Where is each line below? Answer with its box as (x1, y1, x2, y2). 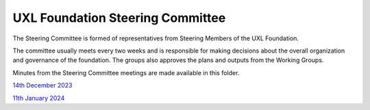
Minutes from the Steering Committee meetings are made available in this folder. (12, 68, 240, 77)
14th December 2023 (12, 81, 73, 90)
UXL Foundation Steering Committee (12, 10, 226, 25)
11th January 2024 (12, 94, 65, 102)
